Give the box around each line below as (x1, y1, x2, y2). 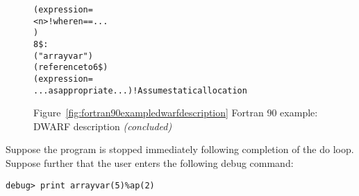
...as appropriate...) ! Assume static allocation (33, 85, 247, 96)
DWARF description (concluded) (33, 118, 172, 133)
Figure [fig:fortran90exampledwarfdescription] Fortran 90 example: (33, 105, 318, 120)
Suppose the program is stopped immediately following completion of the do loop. (6, 142, 354, 157)
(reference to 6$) (33, 62, 108, 73)
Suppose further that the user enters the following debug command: (6, 156, 294, 170)
